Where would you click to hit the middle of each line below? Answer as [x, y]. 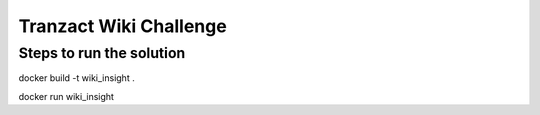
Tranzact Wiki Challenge [122, 26]
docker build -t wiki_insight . [76, 78]
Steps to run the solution [102, 53]
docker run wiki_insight [66, 96]
